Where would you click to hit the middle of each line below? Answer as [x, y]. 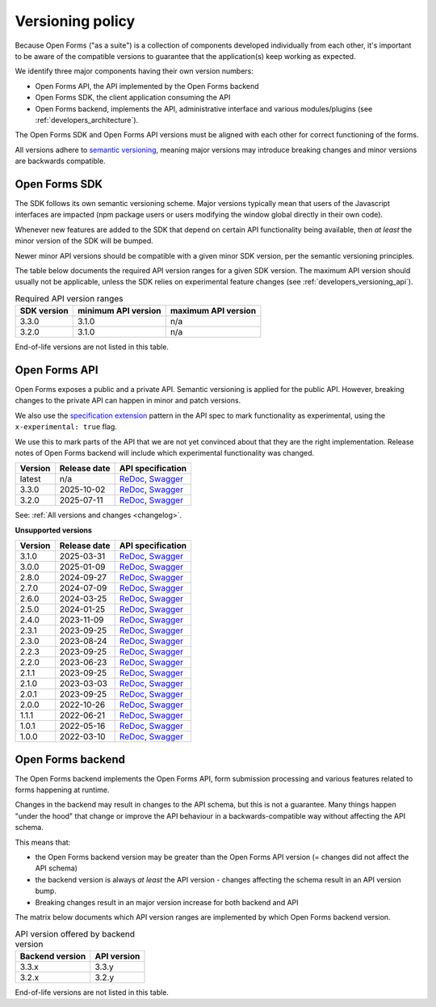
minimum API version [119, 311]
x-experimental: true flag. [66, 427]
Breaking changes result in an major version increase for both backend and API [167, 902]
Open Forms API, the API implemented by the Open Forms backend [147, 86]
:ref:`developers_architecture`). [87, 120]
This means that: [43, 842]
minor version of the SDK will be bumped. [84, 241]
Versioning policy [75, 21]
